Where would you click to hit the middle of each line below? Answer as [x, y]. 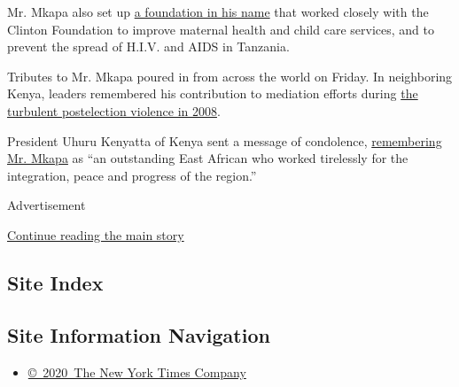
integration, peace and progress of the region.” [132, 175]
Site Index [55, 282]
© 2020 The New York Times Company [137, 372]
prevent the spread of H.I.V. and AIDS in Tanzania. [148, 46]
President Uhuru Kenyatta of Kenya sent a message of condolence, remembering [225, 140]
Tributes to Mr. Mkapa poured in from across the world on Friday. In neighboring [230, 76]
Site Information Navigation [139, 334]
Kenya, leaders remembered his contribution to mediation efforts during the [213, 93]
